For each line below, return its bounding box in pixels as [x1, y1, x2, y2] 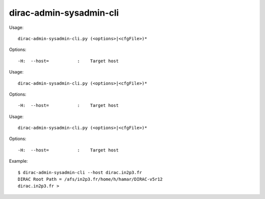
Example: [9, 158, 28, 164]
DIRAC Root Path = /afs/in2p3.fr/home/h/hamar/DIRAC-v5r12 [18, 176, 163, 182]
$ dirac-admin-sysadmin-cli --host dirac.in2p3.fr [18, 170, 142, 175]
